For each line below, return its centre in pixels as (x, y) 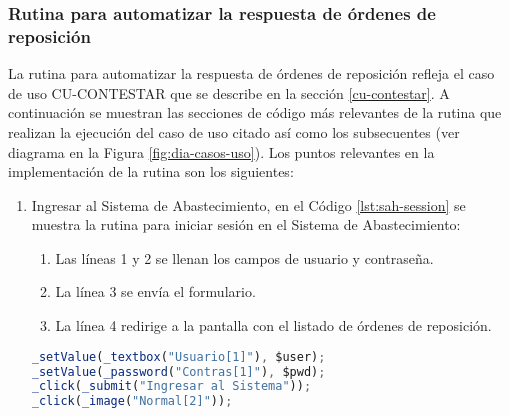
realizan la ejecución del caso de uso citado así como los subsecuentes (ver (234, 131)
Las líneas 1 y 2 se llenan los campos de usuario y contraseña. (244, 257)
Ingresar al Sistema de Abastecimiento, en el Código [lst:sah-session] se (248, 204)
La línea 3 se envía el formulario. (155, 291)
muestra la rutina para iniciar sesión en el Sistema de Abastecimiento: (246, 224)
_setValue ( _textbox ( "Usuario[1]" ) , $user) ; (178, 356)
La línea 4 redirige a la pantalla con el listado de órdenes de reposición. (273, 325)
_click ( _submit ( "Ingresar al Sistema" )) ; (171, 386)
